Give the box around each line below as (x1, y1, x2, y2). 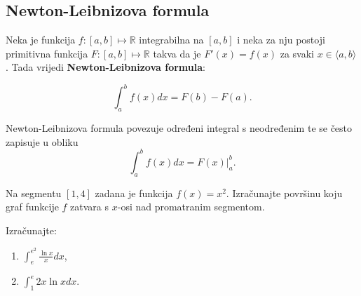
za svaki (280, 46, 314, 60)
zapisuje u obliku (6, 134, 79, 149)
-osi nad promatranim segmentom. (117, 199, 265, 214)
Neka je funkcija (6, 32, 76, 47)
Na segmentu (6, 185, 62, 200)
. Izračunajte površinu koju (226, 185, 343, 200)
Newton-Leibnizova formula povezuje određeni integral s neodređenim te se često (6, 121, 353, 135)
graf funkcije (6, 199, 59, 214)
